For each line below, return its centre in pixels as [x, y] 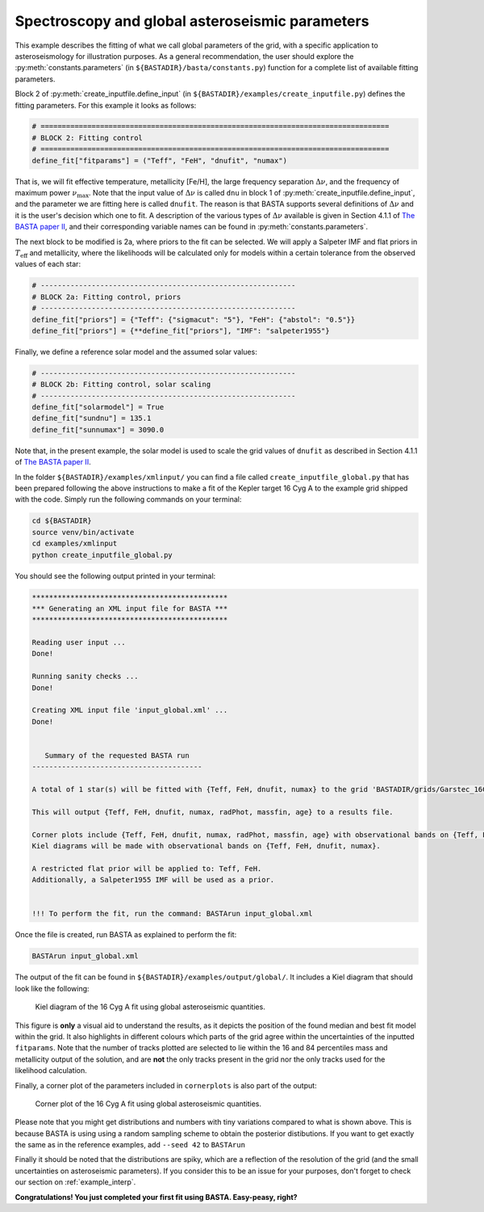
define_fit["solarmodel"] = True [98, 407]
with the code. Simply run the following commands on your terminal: [128, 499]
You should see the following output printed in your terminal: [115, 576]
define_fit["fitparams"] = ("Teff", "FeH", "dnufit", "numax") [160, 160]
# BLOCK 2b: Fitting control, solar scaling [121, 385]
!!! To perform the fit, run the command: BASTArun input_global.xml [172, 914]
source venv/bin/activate [83, 532]
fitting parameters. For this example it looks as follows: [106, 105]
